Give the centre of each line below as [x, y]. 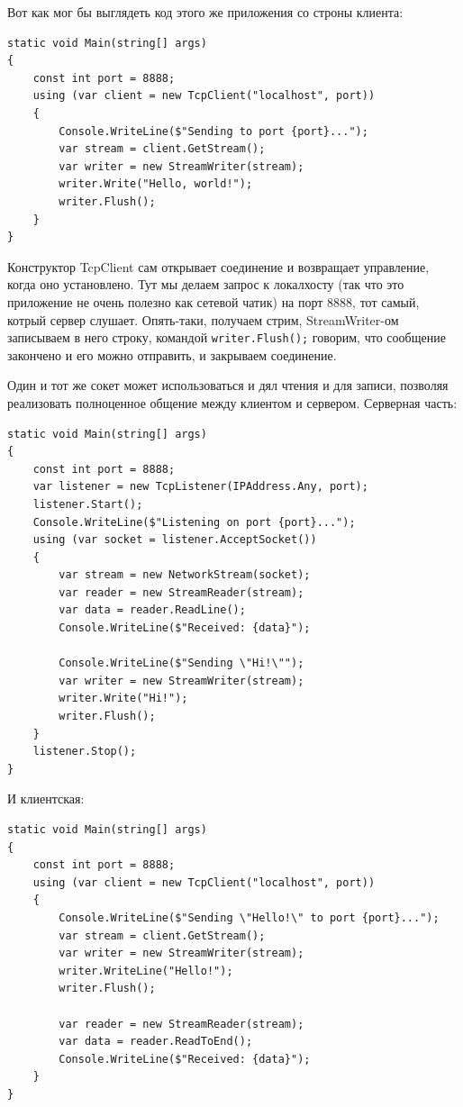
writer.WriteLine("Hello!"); [146, 971]
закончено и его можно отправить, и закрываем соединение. [172, 354]
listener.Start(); [88, 504]
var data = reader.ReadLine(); [152, 610]
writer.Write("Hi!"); [123, 699]
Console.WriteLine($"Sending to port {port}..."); [213, 131]
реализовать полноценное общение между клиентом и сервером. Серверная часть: [232, 402]
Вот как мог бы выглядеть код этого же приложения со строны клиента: [205, 12]
